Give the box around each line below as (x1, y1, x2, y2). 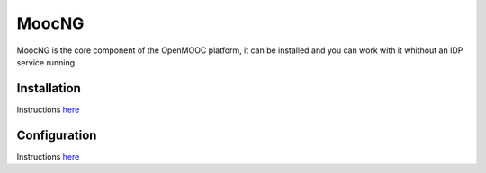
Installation (16, 81, 81, 96)
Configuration (16, 127, 97, 143)
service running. (16, 56, 77, 67)
